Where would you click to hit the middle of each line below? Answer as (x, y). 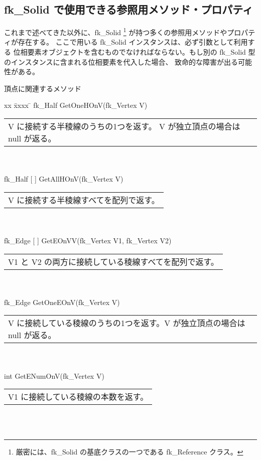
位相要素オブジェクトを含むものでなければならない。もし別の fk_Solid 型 (134, 52)
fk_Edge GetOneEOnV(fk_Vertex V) (62, 302)
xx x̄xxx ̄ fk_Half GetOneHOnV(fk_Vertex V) (76, 105)
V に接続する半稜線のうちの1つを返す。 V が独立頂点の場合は (124, 126)
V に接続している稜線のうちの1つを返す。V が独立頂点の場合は (127, 323)
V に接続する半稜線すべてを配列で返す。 (84, 200)
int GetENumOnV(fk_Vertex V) (54, 375)
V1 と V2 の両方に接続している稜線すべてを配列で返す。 (113, 261)
